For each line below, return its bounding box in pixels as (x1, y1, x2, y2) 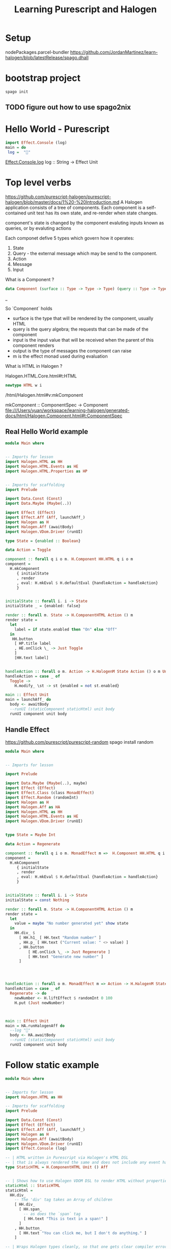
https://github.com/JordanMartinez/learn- (70, 49, 158, 55)
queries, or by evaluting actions (5, 225, 71, 231)
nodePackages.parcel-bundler (5, 49, 70, 55)
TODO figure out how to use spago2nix (5, 103, 131, 112)
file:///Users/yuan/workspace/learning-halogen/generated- (5, 407, 130, 413)
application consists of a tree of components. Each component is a (5, 204, 146, 210)
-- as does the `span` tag (23, 1211, 81, 1217)
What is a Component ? (5, 276, 54, 282)
